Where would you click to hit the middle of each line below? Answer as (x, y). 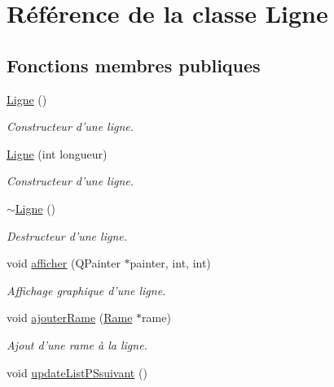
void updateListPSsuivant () (77, 372)
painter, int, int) (170, 263)
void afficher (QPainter (64, 263)
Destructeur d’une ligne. (67, 235)
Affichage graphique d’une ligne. (86, 290)
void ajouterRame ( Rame (70, 317)
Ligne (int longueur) (57, 153)
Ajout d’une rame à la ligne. (77, 344)
